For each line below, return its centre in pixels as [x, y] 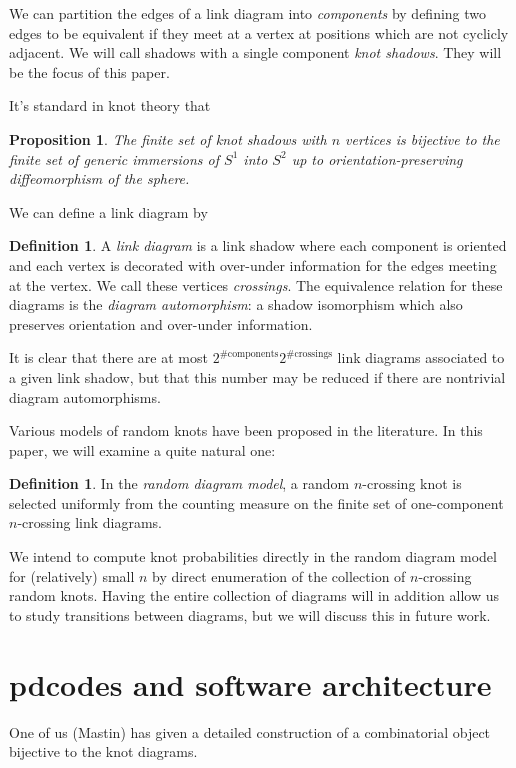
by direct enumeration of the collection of [279, 575]
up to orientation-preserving [377, 158]
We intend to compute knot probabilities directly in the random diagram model [253, 556]
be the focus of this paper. [89, 71]
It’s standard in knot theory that [110, 105]
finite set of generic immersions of [114, 158]
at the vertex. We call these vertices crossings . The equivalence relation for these [256, 284]
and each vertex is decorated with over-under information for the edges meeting [253, 264]
